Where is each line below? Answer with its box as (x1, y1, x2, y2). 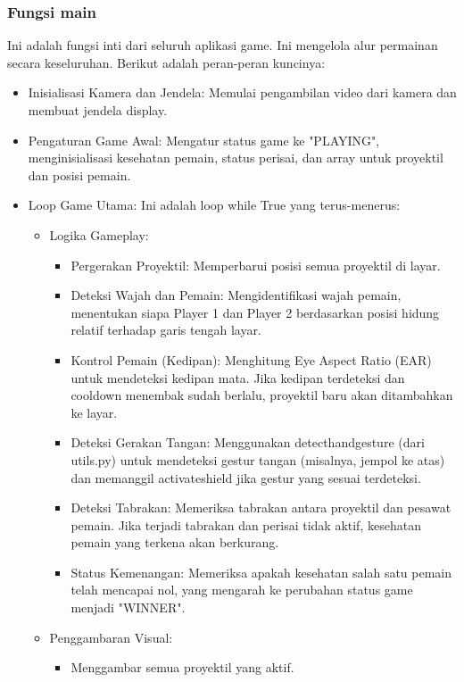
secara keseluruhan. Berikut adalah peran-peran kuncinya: (7, 53, 326, 71)
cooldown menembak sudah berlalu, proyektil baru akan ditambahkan (70, 386, 453, 404)
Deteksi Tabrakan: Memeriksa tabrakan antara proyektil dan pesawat (70, 498, 452, 517)
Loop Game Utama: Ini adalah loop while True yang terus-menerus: (28, 195, 401, 214)
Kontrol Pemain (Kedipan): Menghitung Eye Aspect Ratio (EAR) (70, 350, 432, 369)
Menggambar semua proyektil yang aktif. (70, 658, 294, 677)
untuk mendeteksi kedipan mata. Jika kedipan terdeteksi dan (70, 368, 405, 387)
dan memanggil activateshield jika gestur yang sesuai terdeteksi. (70, 468, 421, 487)
